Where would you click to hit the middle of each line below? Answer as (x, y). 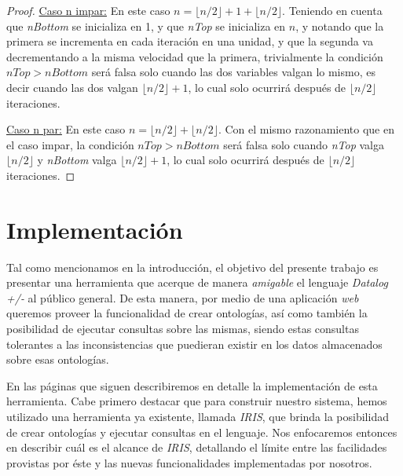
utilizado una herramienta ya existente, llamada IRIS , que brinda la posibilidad (198, 416)
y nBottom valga (77, 160)
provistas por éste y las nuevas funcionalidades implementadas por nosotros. (189, 462)
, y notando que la (340, 26)
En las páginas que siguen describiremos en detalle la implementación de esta (192, 385)
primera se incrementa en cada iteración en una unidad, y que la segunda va (190, 41)
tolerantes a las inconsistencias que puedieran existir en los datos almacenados (194, 344)
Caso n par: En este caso (66, 129)
